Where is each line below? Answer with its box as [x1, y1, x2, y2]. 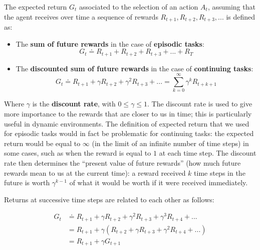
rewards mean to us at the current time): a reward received [4, 167, 186, 178]
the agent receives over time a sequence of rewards [4, 11, 158, 22]
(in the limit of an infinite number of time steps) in [92, 138, 249, 148]
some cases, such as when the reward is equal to [4, 148, 151, 158]
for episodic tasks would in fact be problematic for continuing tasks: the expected [4, 128, 254, 139]
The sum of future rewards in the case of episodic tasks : [16, 38, 204, 49]
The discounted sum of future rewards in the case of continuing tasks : [16, 63, 253, 73]
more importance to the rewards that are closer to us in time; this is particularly [4, 108, 252, 118]
